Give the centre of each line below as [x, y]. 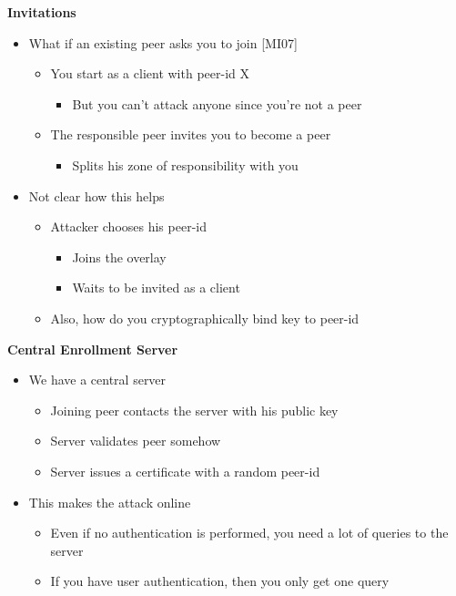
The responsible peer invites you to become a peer [191, 134]
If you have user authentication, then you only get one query [220, 581]
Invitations [42, 12]
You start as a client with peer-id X [150, 73]
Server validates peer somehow [136, 441]
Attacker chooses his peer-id [128, 226]
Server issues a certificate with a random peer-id [185, 471]
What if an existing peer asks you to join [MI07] [163, 42]
